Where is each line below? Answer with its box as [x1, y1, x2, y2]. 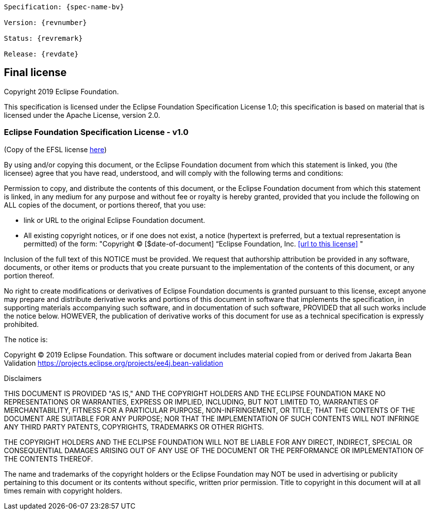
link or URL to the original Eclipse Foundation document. [24, 216, 205, 224]
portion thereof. [4, 271, 55, 280]
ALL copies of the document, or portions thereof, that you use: [4, 200, 206, 209]
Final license [4, 66, 67, 79]
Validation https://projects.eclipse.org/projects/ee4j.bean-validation [4, 358, 223, 367]
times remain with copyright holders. [4, 486, 122, 495]
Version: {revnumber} [4, 19, 87, 27]
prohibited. [4, 320, 39, 328]
